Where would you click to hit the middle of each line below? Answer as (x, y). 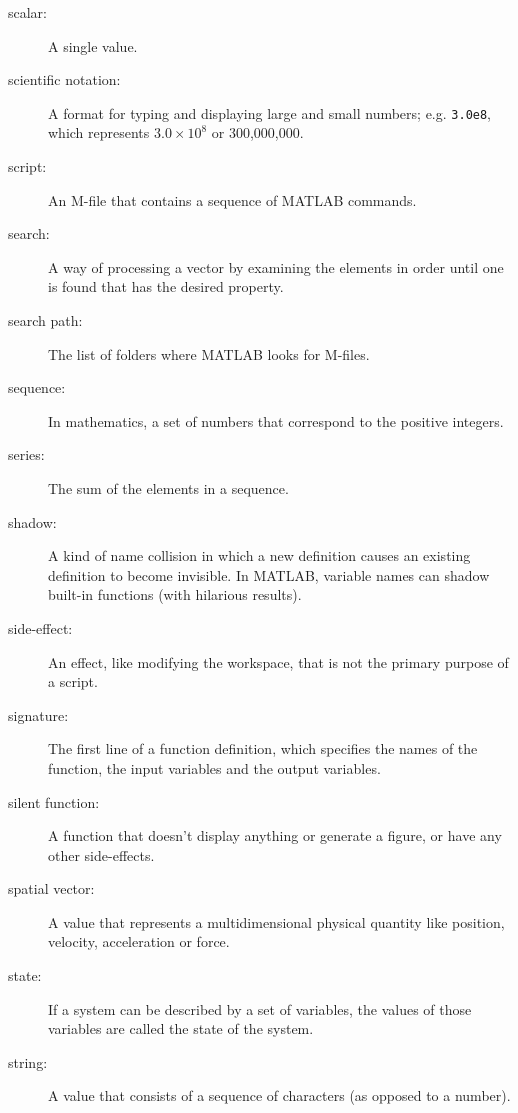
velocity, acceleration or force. (139, 941)
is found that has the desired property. (166, 286)
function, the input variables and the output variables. (214, 767)
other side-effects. (101, 854)
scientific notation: (64, 79)
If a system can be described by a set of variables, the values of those (260, 1008)
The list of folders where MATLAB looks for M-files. (209, 353)
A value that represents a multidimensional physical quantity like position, (276, 921)
